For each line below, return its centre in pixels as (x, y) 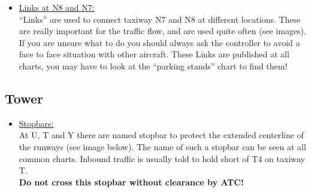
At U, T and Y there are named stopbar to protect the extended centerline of (161, 135)
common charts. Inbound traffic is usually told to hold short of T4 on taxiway (162, 158)
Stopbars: (36, 123)
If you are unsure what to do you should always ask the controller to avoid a (159, 42)
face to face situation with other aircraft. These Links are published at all (154, 54)
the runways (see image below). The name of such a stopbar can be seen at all (162, 146)
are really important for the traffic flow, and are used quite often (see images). (162, 31)
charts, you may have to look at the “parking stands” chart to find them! (153, 65)
